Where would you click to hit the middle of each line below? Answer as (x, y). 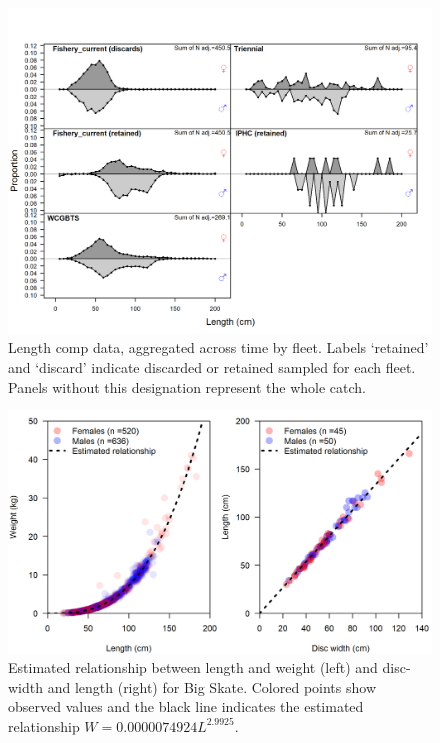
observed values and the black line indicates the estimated (186, 706)
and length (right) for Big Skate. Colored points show (212, 686)
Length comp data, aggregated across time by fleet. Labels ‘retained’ (218, 347)
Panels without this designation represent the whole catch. (187, 386)
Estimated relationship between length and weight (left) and (193, 667)
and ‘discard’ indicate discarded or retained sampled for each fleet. (212, 367)
